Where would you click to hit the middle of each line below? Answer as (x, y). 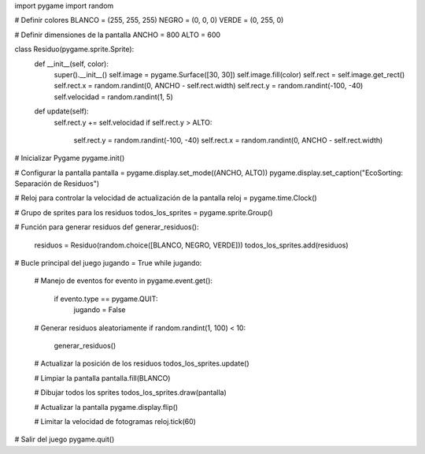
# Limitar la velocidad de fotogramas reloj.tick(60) (115, 421)
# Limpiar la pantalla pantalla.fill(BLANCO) (102, 378)
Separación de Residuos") (57, 184)
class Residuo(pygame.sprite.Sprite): (74, 49)
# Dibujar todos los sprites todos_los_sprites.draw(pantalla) (131, 393)
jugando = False (100, 310)
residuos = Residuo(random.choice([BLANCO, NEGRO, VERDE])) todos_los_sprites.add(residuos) (192, 245)
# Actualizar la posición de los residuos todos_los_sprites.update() (142, 363)
